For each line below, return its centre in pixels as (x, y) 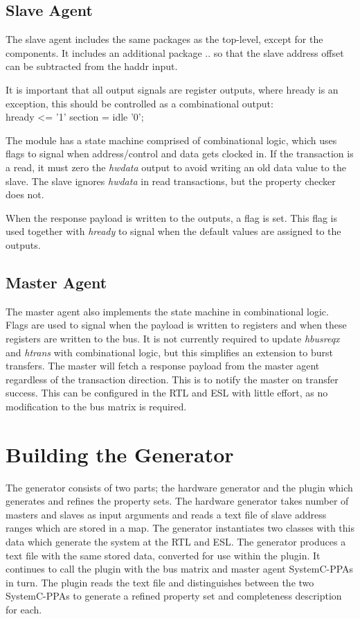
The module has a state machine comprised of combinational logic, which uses (171, 140)
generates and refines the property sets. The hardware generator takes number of (177, 501)
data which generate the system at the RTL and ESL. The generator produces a (176, 541)
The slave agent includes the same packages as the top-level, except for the (164, 39)
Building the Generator (120, 454)
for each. (24, 609)
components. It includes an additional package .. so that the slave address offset (175, 52)
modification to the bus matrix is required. (96, 406)
